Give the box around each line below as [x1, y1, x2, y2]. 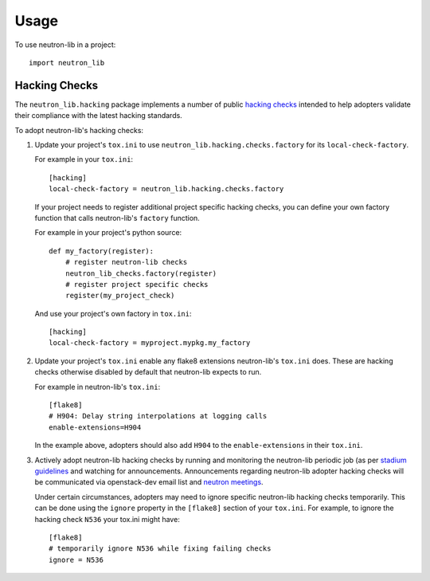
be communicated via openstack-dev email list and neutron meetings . [34, 477, 264, 487]
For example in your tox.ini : [34, 155, 134, 164]
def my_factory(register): [49, 246, 154, 255]
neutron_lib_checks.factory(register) [64, 269, 217, 278]
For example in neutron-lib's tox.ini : [34, 382, 161, 391]
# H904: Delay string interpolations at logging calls [49, 411, 268, 421]
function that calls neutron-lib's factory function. [34, 213, 201, 222]
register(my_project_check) [64, 291, 175, 300]
